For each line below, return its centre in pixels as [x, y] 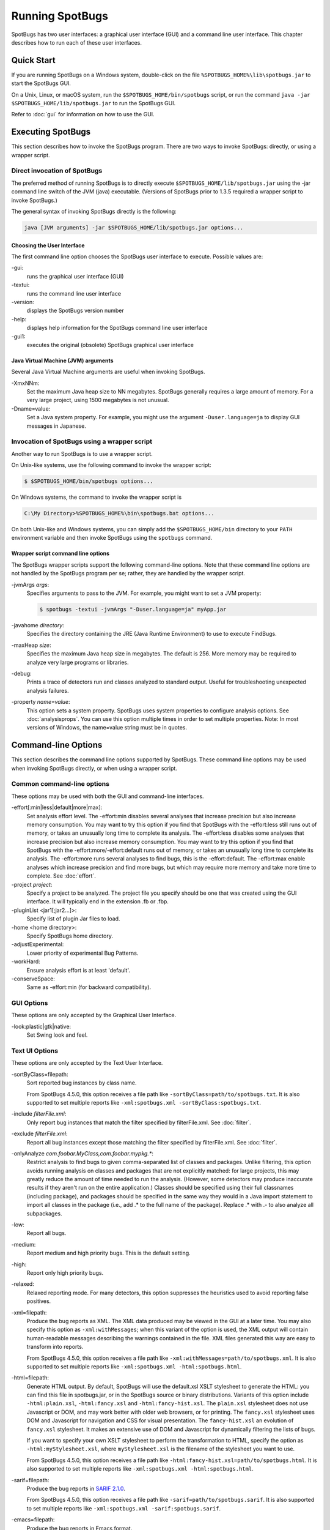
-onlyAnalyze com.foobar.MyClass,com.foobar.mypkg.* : [82, 1153]
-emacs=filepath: [33, 1520]
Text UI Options [35, 1051]
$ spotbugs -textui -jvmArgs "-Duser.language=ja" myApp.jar [133, 610]
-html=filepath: [30, 1378]
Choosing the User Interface [48, 245]
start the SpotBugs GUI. [41, 83]
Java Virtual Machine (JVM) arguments [62, 360]
